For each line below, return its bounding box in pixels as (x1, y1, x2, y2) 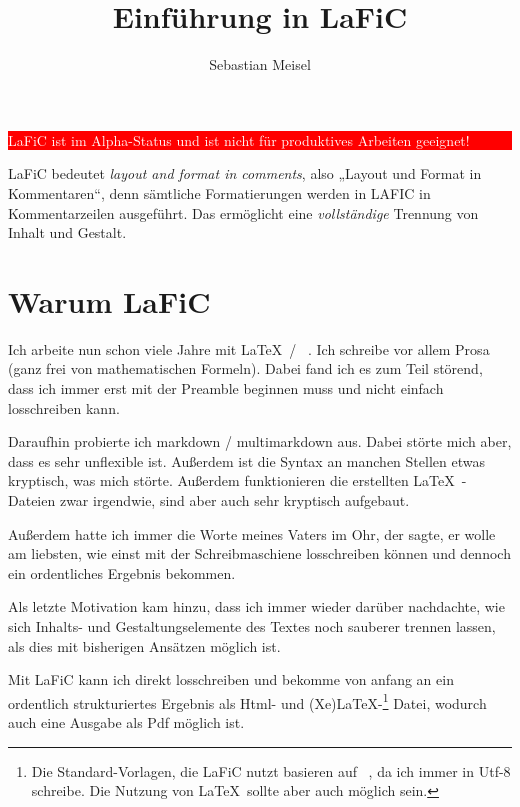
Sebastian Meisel (209, 54, 311, 75)
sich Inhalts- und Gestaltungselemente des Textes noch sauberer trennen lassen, (8, 615, 496, 636)
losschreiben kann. (8, 397, 120, 418)
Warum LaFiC (8, 280, 211, 321)
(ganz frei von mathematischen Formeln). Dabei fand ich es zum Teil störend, (8, 358, 483, 379)
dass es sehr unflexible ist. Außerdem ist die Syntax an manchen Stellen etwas (8, 450, 485, 471)
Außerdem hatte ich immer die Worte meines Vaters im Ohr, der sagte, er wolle (8, 523, 496, 544)
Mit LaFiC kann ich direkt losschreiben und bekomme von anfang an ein (8, 669, 454, 690)
